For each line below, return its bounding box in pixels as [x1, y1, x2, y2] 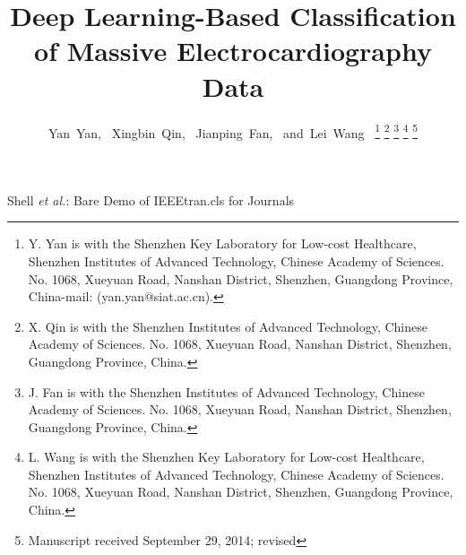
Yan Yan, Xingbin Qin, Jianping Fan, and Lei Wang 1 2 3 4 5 [47, 120, 419, 142]
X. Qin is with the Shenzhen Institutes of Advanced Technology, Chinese [28, 317, 427, 335]
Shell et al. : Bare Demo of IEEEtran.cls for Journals [7, 190, 295, 209]
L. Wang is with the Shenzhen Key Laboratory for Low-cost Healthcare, [28, 447, 425, 466]
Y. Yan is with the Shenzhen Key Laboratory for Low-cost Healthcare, [28, 234, 417, 253]
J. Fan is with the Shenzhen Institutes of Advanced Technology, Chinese [28, 382, 425, 401]
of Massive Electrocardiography [34, 32, 432, 69]
